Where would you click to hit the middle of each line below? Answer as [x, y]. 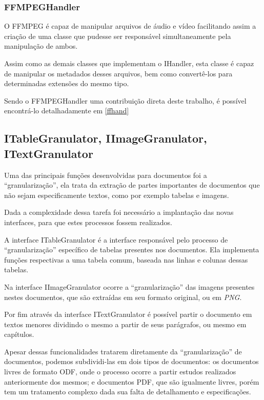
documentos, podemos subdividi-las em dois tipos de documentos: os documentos [131, 361]
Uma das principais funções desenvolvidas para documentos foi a [106, 175]
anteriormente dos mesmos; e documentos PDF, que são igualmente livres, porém [132, 381]
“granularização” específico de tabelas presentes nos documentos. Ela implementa [132, 249]
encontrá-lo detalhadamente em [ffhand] [67, 111]
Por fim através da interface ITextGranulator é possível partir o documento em [128, 314]
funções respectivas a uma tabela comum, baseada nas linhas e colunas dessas [126, 259]
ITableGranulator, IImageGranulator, [106, 138]
